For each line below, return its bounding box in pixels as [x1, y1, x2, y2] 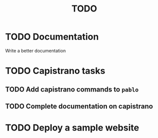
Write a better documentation [5, 47, 66, 53]
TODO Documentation [5, 31, 99, 42]
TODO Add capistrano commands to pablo [5, 85, 139, 93]
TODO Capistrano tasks [5, 65, 105, 76]
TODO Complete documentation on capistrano [5, 102, 153, 110]
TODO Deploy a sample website [5, 122, 139, 133]
